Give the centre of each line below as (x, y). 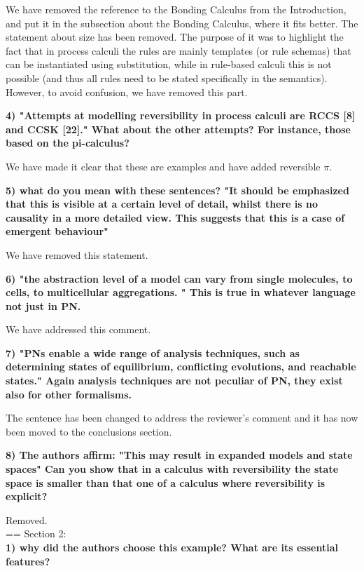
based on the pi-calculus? (68, 143)
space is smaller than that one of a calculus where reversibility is (166, 482)
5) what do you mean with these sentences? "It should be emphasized (177, 190)
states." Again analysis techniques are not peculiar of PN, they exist (174, 381)
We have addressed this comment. (78, 329)
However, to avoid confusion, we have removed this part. (127, 92)
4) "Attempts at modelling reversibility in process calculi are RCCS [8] (181, 115)
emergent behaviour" (57, 231)
